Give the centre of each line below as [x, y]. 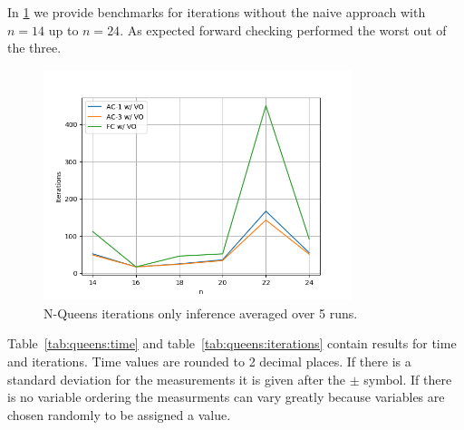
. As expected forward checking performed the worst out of [283, 29]
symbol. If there [408, 379]
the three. [34, 48]
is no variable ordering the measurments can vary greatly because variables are [226, 397]
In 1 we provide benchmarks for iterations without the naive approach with [217, 12]
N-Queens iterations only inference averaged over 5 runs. [201, 313]
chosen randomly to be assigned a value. [119, 414]
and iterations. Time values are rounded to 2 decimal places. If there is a [209, 361]
